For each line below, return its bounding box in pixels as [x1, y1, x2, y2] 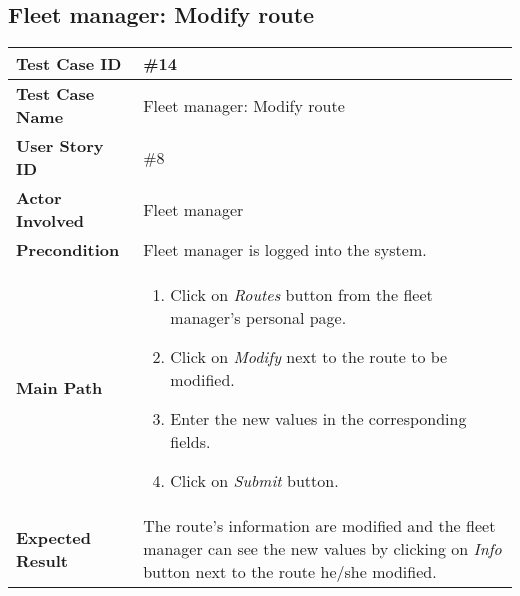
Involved [16, 209, 85, 233]
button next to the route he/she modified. [143, 560, 437, 584]
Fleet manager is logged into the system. [143, 238, 427, 262]
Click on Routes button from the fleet [170, 283, 433, 307]
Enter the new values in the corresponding [170, 407, 467, 431]
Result [16, 548, 68, 572]
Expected [16, 525, 91, 549]
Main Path [16, 376, 103, 400]
